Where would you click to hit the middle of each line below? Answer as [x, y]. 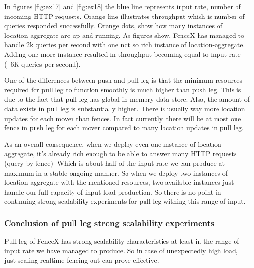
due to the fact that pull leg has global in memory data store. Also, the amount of [127, 99]
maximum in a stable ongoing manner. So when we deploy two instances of [116, 172]
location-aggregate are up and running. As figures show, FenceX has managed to [124, 35]
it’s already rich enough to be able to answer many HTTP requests [137, 153]
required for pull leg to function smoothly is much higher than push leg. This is [123, 89]
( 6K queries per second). [43, 63]
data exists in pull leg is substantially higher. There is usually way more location [125, 108]
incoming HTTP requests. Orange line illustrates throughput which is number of [125, 16]
